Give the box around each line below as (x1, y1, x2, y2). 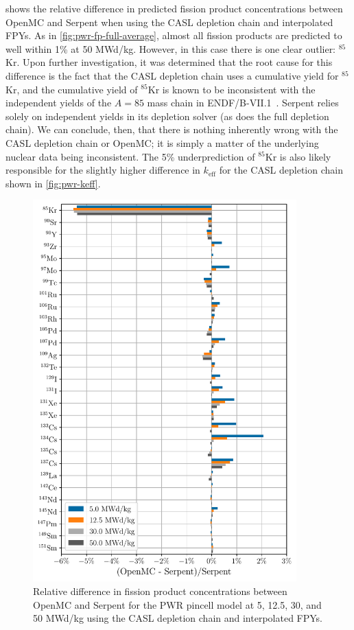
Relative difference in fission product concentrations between (33, 584, 287, 598)
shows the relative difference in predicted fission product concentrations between (5, 1, 343, 15)
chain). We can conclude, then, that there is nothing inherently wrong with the (5, 122, 338, 137)
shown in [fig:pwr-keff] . (5, 176, 101, 190)
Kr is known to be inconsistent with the (147, 82, 316, 96)
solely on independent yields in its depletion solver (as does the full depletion (5, 108, 329, 123)
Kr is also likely (265, 149, 331, 163)
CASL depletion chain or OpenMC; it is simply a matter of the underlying (5, 135, 319, 150)
